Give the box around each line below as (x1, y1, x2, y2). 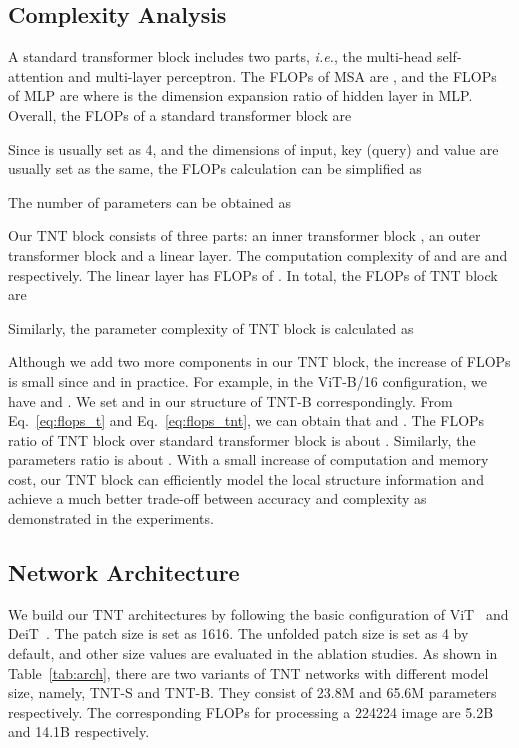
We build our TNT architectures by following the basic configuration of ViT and (8, 603, 509, 624)
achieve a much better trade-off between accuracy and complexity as (8, 488, 427, 509)
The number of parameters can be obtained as (8, 191, 291, 212)
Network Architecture (8, 557, 240, 588)
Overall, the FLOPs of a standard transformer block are (8, 104, 352, 125)
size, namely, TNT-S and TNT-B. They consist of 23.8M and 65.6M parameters (8, 682, 497, 703)
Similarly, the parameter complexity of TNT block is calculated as (8, 317, 414, 338)
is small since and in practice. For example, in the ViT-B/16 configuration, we (8, 370, 488, 391)
